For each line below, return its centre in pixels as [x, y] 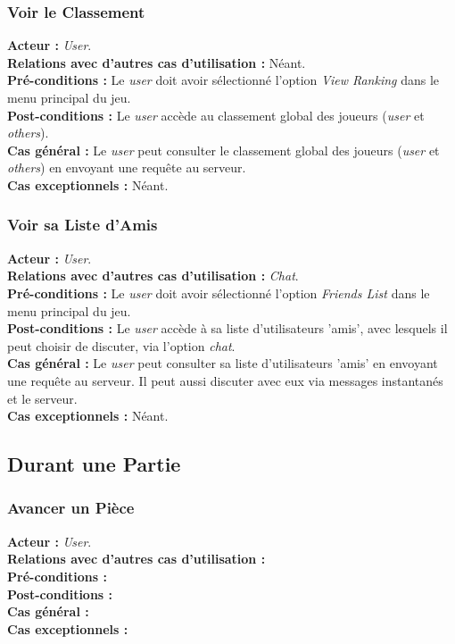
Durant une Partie [94, 464]
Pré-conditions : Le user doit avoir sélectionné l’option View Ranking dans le [223, 80]
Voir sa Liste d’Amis [83, 225]
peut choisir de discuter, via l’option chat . [121, 345]
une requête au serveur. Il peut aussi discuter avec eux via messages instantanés [225, 380]
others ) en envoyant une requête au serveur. [127, 167]
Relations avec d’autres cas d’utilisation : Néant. [157, 62]
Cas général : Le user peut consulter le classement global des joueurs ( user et [223, 150]
